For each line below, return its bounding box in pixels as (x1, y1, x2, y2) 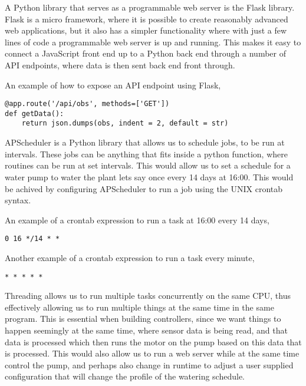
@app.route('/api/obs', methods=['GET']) (5, 100, 170, 108)
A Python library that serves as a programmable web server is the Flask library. (5, 1, 295, 13)
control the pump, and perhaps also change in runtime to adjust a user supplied (5, 358, 294, 371)
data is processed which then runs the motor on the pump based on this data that (5, 335, 302, 348)
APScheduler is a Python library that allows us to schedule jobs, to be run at (5, 136, 285, 149)
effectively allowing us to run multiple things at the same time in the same (5, 301, 274, 313)
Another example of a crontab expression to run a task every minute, (5, 251, 255, 263)
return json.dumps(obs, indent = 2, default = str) (21, 119, 229, 128)
